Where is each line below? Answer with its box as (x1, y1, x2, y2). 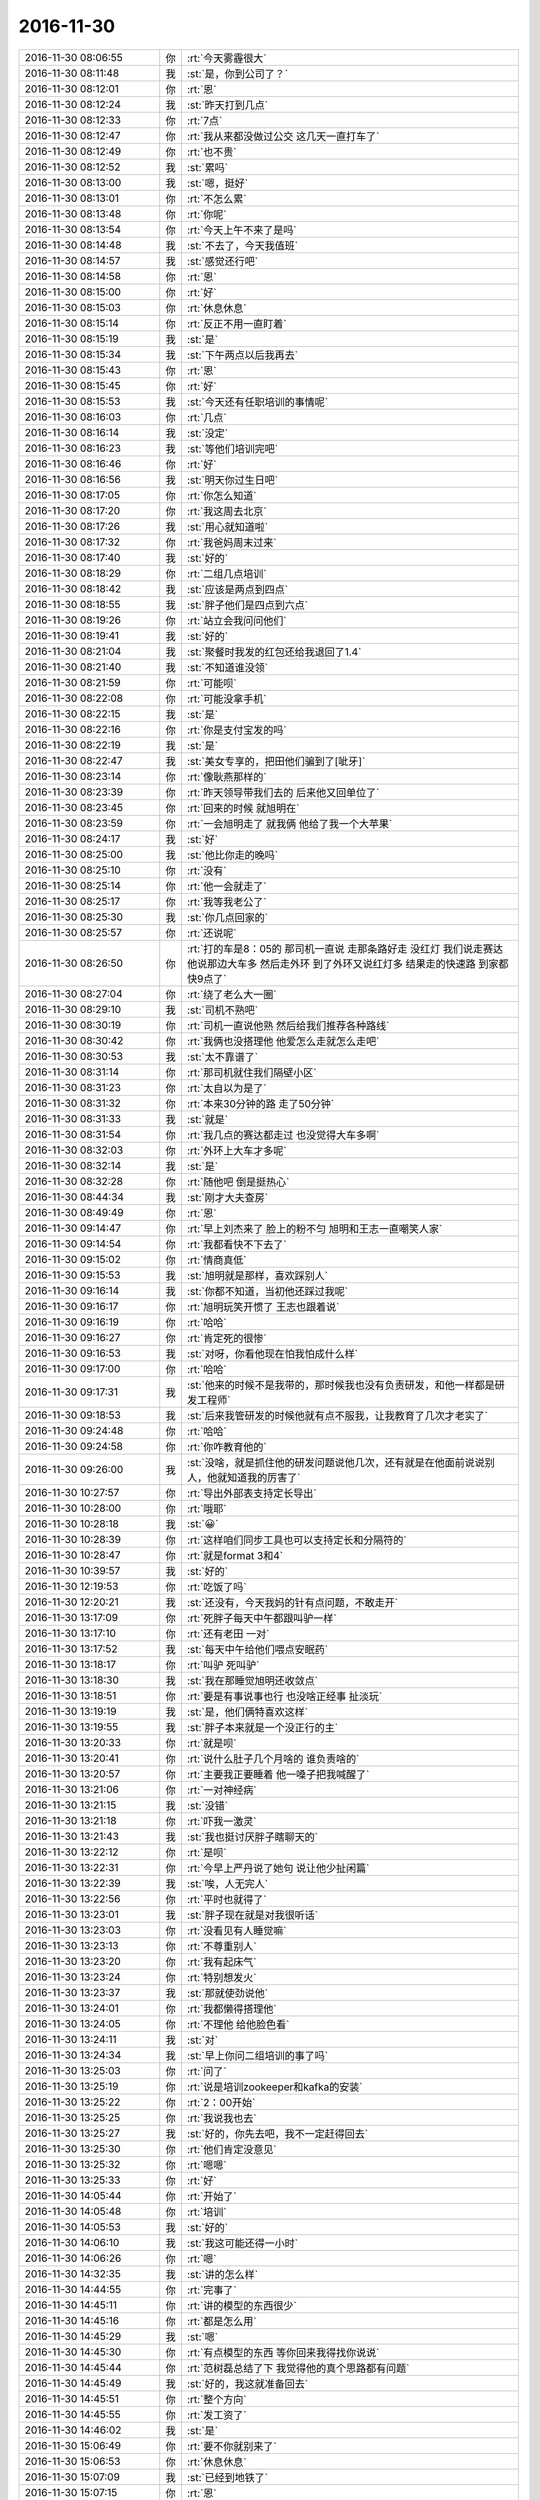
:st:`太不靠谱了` (186, 1050, 259, 1064)
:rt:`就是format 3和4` (186, 1548, 284, 1562)
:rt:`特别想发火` (186, 1970, 257, 1984)
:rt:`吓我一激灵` (186, 1814, 257, 1828)
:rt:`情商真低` (186, 1253, 247, 1267)
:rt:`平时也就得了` (186, 1892, 267, 1906)
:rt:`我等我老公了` (186, 895, 267, 909)
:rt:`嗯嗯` (186, 2158, 227, 2172)
